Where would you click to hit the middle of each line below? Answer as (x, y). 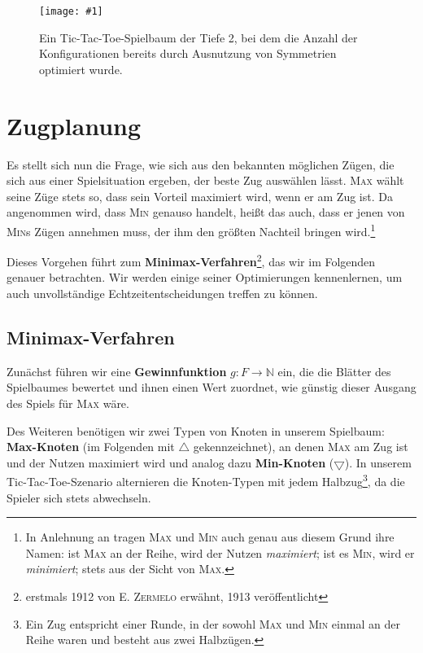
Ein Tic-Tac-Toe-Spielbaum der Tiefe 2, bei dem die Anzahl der (198, 37)
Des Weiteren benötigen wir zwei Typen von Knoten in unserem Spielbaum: (196, 430)
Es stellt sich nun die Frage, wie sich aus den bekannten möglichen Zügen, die (201, 164)
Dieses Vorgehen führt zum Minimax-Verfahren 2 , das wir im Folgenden (191, 260)
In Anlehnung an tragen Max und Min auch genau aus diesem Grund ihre (210, 537)
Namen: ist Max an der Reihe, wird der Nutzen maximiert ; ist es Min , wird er (220, 552)
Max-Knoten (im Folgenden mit (91, 447)
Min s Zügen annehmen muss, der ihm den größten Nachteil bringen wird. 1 (191, 230)
